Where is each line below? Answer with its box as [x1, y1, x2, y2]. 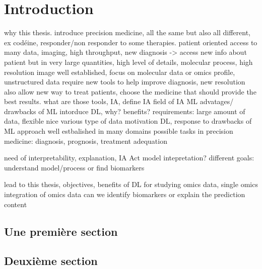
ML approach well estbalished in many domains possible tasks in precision [4, 126, 233, 136]
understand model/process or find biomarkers [4, 162, 145, 172]
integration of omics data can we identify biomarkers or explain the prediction [4, 189, 245, 200]
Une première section [4, 223, 118, 239]
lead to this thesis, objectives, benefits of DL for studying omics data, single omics [4, 179, 258, 190]
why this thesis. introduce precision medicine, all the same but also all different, [4, 27, 251, 38]
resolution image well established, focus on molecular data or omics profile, [4, 66, 235, 77]
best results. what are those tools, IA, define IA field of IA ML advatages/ [4, 96, 234, 107]
